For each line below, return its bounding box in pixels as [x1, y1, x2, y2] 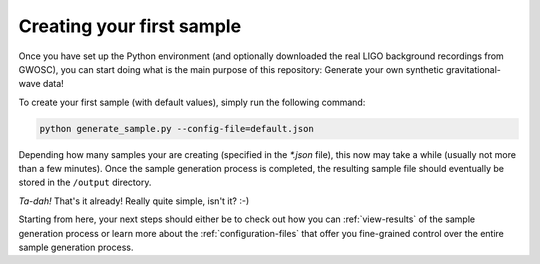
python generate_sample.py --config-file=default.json [39, 123, 314, 134]
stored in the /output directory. [18, 176, 152, 189]
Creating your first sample [18, 15, 242, 37]
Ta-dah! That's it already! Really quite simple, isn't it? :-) [18, 195, 250, 207]
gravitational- [445, 63, 502, 75]
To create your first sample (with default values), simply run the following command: [18, 96, 366, 108]
